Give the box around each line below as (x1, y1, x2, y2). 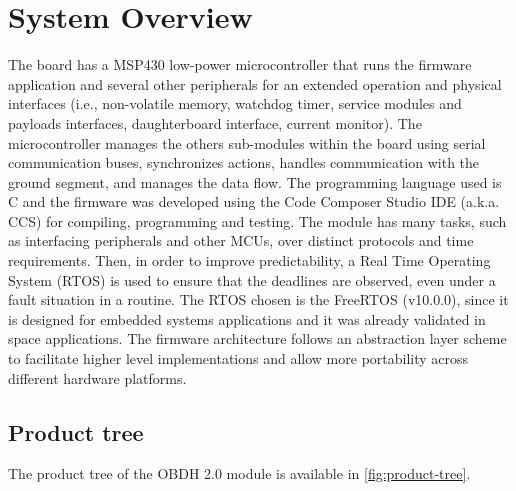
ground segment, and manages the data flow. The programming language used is (8, 171, 502, 192)
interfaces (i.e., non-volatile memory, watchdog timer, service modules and (8, 93, 462, 114)
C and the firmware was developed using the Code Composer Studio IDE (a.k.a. (8, 191, 500, 212)
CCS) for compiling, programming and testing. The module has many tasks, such (8, 210, 507, 231)
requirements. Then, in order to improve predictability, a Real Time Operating (8, 250, 491, 271)
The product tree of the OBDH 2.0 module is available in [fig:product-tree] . (8, 463, 471, 484)
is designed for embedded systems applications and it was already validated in (8, 308, 486, 329)
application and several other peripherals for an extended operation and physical (8, 73, 502, 94)
